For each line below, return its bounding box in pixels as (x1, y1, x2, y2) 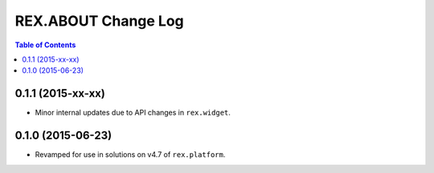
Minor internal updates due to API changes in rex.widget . (35, 108, 231, 118)
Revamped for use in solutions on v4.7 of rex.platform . (35, 150, 226, 159)
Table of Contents (14, 40, 76, 50)
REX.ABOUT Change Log (14, 12, 184, 30)
